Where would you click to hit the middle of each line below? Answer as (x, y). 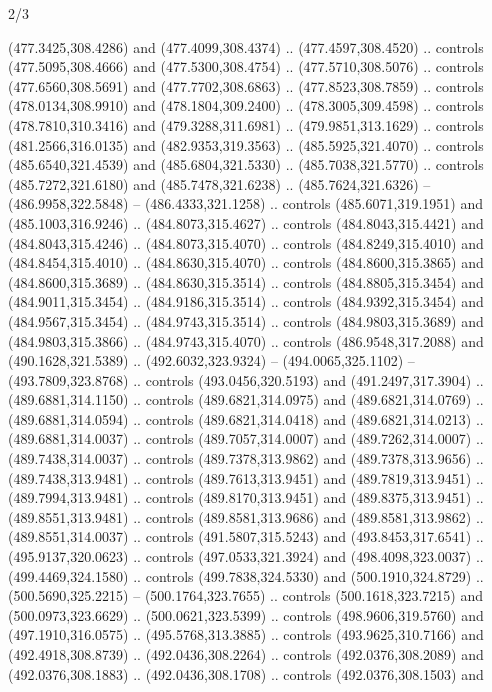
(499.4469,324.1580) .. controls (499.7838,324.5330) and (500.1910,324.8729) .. (246, 575)
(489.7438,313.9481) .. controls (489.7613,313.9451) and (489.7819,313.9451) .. (246, 477)
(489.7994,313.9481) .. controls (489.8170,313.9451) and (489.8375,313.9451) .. (246, 497)
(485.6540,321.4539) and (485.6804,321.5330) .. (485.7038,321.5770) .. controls (246, 164)
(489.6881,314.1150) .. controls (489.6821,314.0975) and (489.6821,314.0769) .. (246, 399)
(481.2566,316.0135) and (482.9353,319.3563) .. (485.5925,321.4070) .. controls (246, 144)
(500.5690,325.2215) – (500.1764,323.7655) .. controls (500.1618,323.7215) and (245, 595)
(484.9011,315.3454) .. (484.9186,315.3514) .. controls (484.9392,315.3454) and (246, 301)
